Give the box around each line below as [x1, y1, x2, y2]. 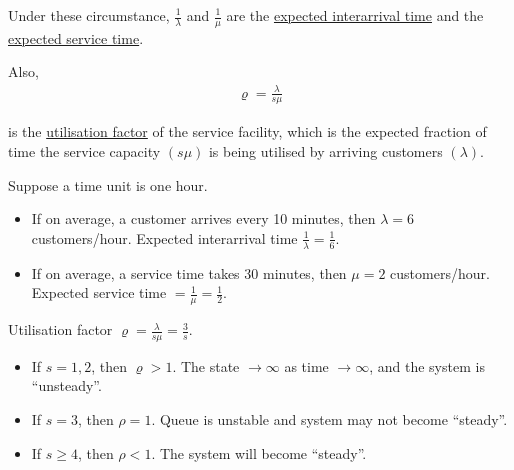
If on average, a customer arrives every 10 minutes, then [31, 208, 376, 229]
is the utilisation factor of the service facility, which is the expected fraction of [8, 121, 487, 142]
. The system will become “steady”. [151, 442, 367, 463]
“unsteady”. [31, 375, 102, 396]
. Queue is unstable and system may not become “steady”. [151, 409, 508, 430]
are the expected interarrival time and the [226, 5, 484, 25]
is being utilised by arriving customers [208, 140, 443, 161]
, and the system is [369, 355, 485, 376]
